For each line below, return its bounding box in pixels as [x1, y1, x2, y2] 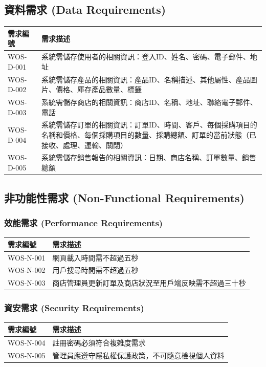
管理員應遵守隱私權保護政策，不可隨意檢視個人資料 [52, 350, 225, 360]
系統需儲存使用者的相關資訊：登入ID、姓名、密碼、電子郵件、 [41, 51, 250, 62]
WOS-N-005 [8, 350, 46, 360]
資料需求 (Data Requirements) [4, 2, 166, 17]
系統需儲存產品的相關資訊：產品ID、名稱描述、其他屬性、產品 [41, 74, 250, 84]
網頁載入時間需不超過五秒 [52, 252, 139, 263]
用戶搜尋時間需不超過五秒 [52, 265, 139, 275]
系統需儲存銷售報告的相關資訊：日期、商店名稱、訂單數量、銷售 [41, 152, 256, 163]
